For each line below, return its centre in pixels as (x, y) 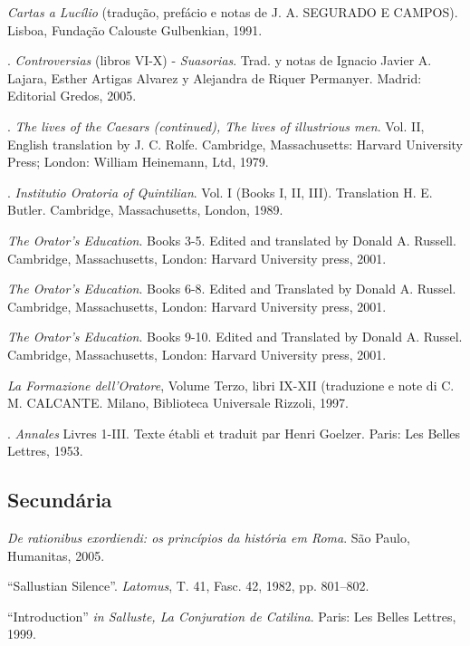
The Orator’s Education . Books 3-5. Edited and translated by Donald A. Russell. (232, 240)
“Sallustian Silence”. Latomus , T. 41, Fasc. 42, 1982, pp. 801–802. (188, 586)
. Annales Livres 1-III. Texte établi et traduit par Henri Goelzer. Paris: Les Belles (234, 433)
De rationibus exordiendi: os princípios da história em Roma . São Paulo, (209, 538)
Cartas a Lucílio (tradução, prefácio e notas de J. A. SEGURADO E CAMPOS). (233, 12)
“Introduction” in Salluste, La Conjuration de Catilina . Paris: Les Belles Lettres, (232, 616)
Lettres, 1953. (45, 451)
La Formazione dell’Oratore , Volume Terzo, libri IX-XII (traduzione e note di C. (231, 385)
